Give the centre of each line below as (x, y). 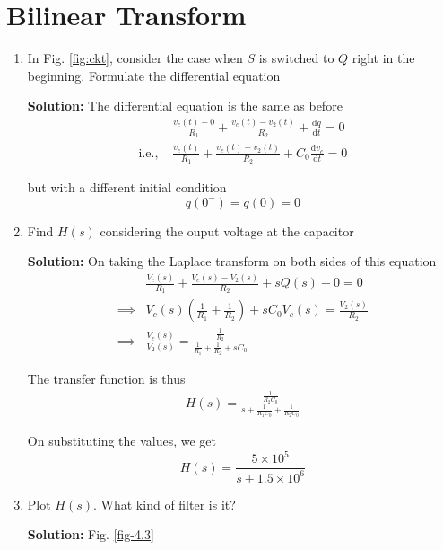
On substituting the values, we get (122, 441)
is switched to (296, 58)
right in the (383, 58)
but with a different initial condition (127, 187)
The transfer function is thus (106, 379)
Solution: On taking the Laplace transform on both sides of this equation (232, 261)
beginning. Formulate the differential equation (154, 75)
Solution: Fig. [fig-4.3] (91, 534)
